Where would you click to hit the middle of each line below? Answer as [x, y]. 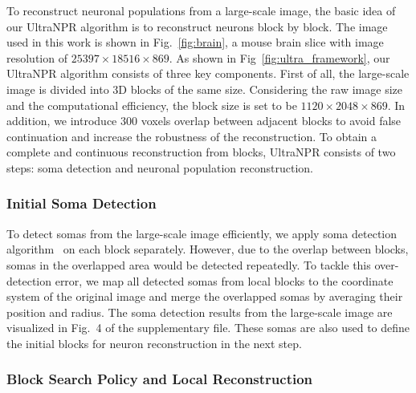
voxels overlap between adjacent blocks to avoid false [271, 121]
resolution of [37, 57]
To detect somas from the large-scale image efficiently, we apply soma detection [202, 233]
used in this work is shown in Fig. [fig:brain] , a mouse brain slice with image [195, 42]
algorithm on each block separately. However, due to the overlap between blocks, [208, 249]
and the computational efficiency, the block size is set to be [152, 105]
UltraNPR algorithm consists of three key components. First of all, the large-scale [208, 73]
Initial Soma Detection [82, 203]
